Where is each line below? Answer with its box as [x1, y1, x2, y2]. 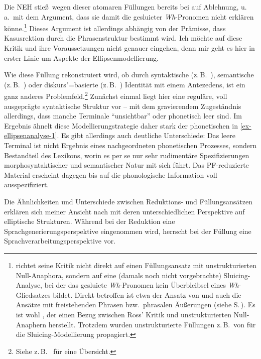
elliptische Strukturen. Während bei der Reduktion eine [4, 216, 175, 226]
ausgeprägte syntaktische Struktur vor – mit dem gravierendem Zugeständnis [4, 100, 241, 111]
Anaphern [16, 319, 47, 329]
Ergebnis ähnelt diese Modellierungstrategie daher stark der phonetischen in [4, 120, 238, 131]
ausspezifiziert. [4, 179, 49, 190]
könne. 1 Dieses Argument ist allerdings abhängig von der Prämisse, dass [4, 22, 226, 33]
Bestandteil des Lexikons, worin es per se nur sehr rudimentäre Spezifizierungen [4, 150, 249, 160]
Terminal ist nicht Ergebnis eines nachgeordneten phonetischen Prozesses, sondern [4, 140, 257, 151]
